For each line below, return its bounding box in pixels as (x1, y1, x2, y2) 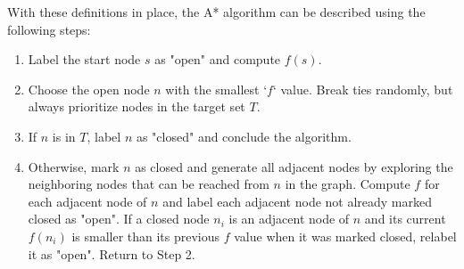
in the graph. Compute (285, 175, 410, 193)
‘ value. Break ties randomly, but (272, 79, 453, 98)
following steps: (7, 20, 91, 38)
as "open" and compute (154, 50, 281, 69)
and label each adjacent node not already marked (162, 192, 433, 210)
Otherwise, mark (28, 157, 120, 175)
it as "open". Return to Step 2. (28, 244, 195, 263)
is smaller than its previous (71, 226, 220, 245)
